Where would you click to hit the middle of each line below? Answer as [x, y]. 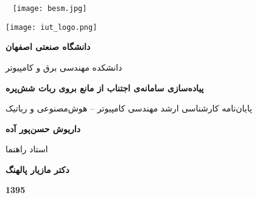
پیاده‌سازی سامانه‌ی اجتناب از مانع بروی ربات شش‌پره [105, 87]
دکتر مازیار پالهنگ [37, 169]
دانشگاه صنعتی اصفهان [48, 47]
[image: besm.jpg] [50, 9]
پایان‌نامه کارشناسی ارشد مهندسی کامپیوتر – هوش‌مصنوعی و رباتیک [129, 108]
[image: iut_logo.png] [51, 27]
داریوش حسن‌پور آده [43, 128]
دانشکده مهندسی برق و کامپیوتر [64, 67]
